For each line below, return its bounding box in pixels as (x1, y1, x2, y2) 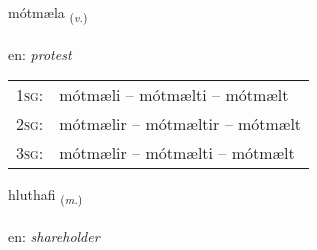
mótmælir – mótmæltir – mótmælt (59, 112, 302, 136)
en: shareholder (8, 226, 100, 247)
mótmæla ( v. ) (8, 2, 88, 25)
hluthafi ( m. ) (8, 184, 83, 208)
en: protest (8, 43, 72, 64)
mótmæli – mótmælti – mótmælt (59, 83, 289, 107)
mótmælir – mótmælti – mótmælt (59, 141, 295, 165)
